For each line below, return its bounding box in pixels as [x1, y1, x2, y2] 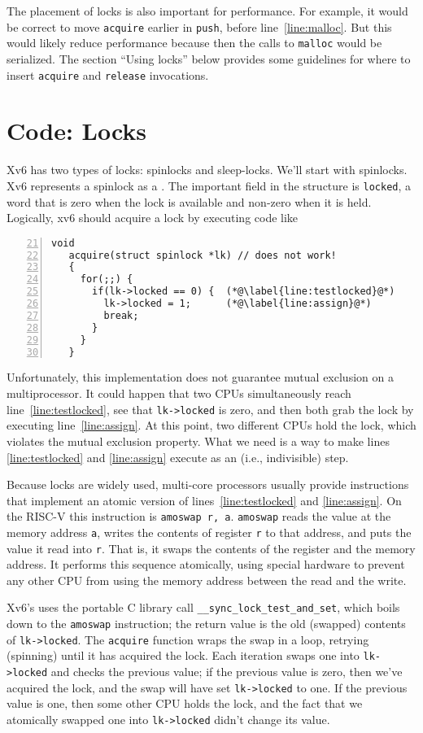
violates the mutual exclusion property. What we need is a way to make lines [7, 432, 390, 449]
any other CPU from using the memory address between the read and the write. [7, 571, 407, 588]
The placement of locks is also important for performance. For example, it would [7, 2, 408, 19]
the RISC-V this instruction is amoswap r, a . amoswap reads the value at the [7, 508, 391, 525]
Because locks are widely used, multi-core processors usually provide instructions [7, 476, 409, 493]
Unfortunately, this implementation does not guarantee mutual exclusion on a [7, 369, 394, 386]
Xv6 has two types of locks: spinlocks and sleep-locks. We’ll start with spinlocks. [7, 161, 408, 178]
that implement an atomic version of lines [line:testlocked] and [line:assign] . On [7, 491, 402, 508]
